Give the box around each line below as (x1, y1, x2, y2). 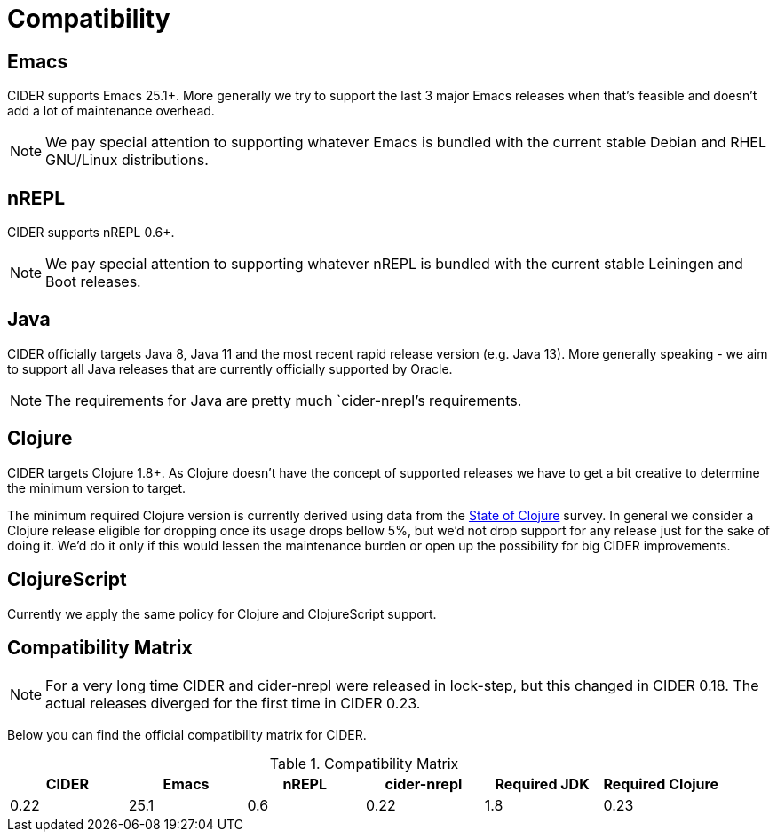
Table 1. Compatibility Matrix (269, 755, 459, 773)
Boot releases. (45, 273, 141, 291)
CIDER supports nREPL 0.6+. (7, 225, 175, 241)
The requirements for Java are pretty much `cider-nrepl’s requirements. (45, 391, 522, 409)
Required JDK (495, 775, 590, 794)
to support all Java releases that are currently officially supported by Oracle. (7, 360, 453, 376)
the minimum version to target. (7, 479, 186, 495)
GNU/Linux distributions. (45, 151, 209, 170)
